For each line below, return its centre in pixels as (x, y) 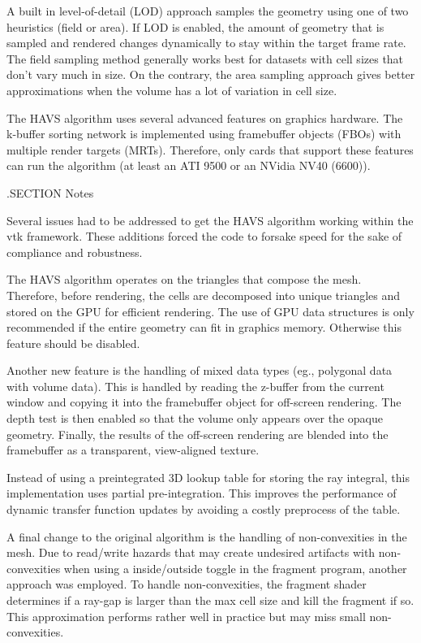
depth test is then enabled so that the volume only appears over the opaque (195, 418)
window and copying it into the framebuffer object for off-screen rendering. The (204, 402)
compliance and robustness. (75, 252)
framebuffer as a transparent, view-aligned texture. (133, 450)
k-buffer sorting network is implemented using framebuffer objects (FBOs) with (204, 134)
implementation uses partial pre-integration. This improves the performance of (202, 493)
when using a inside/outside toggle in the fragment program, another (235, 568)
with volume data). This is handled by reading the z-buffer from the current (195, 386)
